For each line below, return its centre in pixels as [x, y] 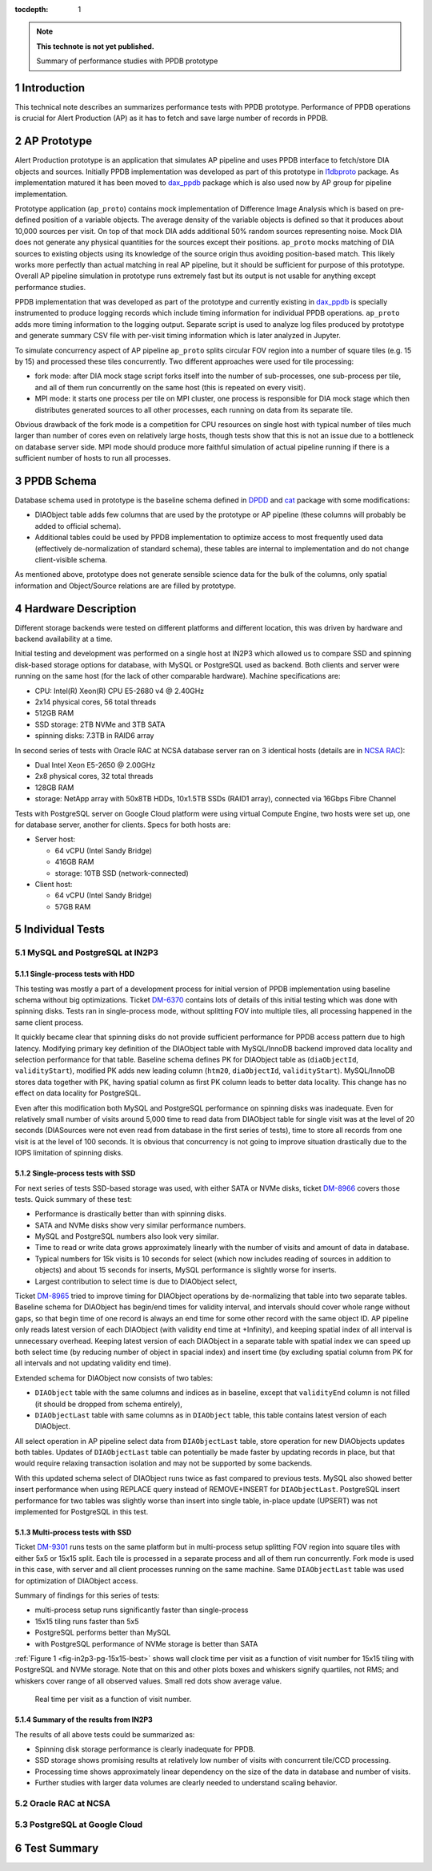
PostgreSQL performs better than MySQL [103, 1633]
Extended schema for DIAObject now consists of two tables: [114, 1377]
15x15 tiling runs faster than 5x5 [87, 1621]
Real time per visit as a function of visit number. [113, 1700]
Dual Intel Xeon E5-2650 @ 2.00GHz [95, 764]
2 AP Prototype [53, 141]
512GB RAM [54, 713]
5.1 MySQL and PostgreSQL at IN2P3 [87, 953]
